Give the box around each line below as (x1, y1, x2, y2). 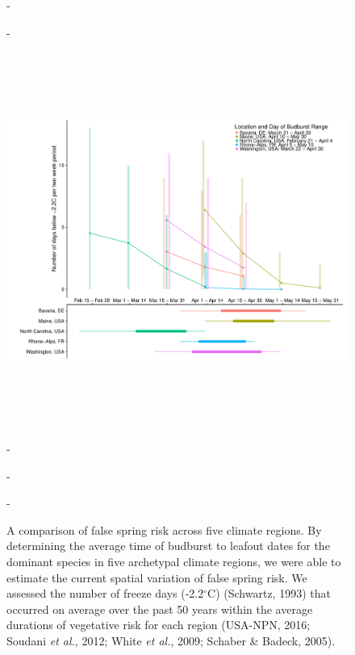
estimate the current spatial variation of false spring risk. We (6, 569, 307, 586)
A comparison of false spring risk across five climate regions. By (6, 521, 322, 538)
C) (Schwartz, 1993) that (207, 585, 331, 602)
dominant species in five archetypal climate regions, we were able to (6, 553, 341, 570)
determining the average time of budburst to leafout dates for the (6, 537, 330, 554)
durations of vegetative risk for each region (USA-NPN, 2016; (6, 616, 311, 633)
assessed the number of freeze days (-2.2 (6, 585, 204, 602)
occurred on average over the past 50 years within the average (6, 600, 313, 617)
